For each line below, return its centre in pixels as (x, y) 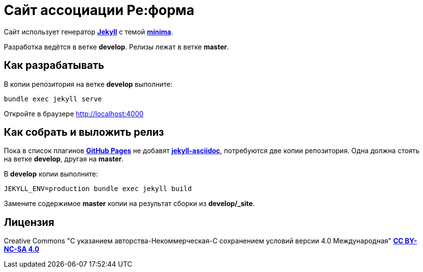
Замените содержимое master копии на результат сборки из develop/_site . (129, 204)
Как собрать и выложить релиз (84, 132)
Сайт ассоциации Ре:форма (99, 10)
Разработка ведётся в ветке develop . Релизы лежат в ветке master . (117, 47)
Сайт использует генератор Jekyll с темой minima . (89, 32)
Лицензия (29, 222)
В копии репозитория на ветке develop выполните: (88, 84)
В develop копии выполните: (51, 174)
